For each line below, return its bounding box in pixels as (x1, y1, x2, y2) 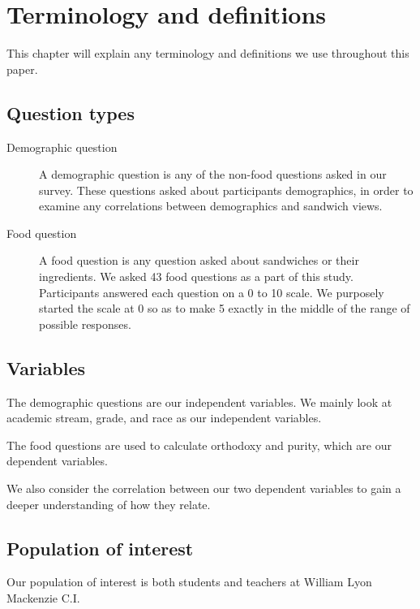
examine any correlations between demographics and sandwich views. (39, 197, 383, 214)
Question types (6, 100, 135, 125)
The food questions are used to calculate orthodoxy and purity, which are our (6, 436, 392, 453)
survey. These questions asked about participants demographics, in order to (39, 181, 414, 198)
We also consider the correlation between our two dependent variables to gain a (6, 480, 401, 497)
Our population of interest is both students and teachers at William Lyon (6, 573, 372, 590)
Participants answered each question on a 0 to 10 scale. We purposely (39, 283, 384, 300)
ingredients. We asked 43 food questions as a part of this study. (39, 268, 354, 285)
